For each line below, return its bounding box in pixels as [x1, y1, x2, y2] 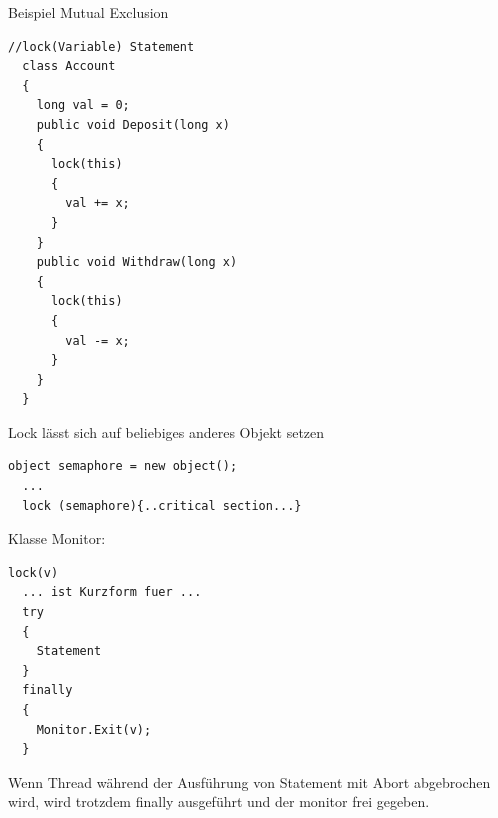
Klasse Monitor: [8, 528, 106, 549]
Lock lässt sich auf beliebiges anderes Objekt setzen [8, 421, 325, 442]
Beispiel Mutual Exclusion [8, 2, 169, 22]
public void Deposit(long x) [36, 117, 230, 132]
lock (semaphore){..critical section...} [22, 498, 302, 513]
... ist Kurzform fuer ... [22, 585, 202, 600]
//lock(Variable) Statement [8, 39, 195, 54]
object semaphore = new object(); [8, 459, 238, 474]
